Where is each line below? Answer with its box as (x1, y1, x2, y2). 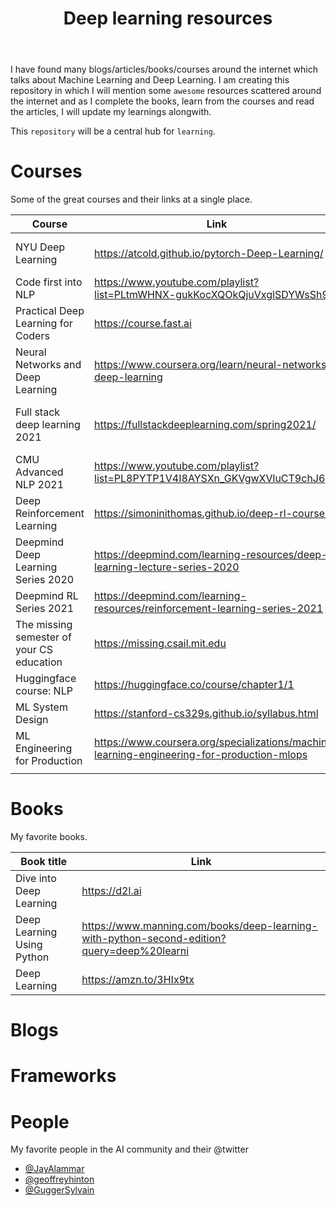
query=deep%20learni (81, 944, 190, 958)
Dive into (15, 872, 57, 886)
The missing (15, 618, 73, 632)
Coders (15, 329, 50, 343)
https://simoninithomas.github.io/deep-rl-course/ (94, 507, 329, 521)
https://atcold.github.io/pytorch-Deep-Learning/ (94, 247, 324, 261)
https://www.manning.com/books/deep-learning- (81, 919, 318, 933)
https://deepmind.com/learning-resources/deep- (94, 548, 328, 562)
